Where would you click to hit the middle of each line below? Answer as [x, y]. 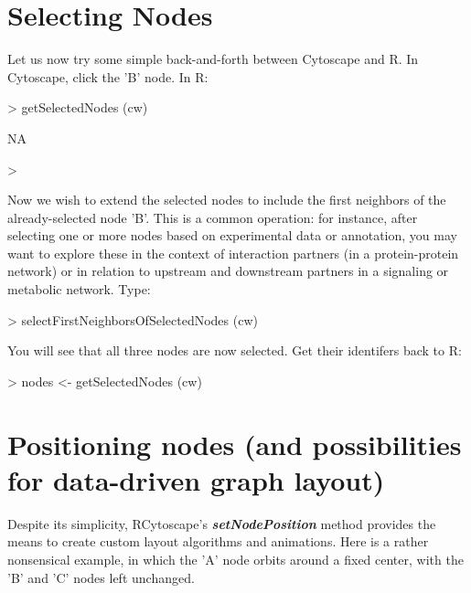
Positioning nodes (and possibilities [235, 444]
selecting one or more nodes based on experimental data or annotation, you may [232, 235]
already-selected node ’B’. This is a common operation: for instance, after [213, 217]
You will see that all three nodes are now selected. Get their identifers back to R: [235, 350]
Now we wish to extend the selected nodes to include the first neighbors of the [227, 200]
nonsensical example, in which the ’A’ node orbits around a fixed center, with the [235, 559]
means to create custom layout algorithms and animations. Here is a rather [218, 541]
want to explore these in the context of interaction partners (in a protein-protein [233, 253]
